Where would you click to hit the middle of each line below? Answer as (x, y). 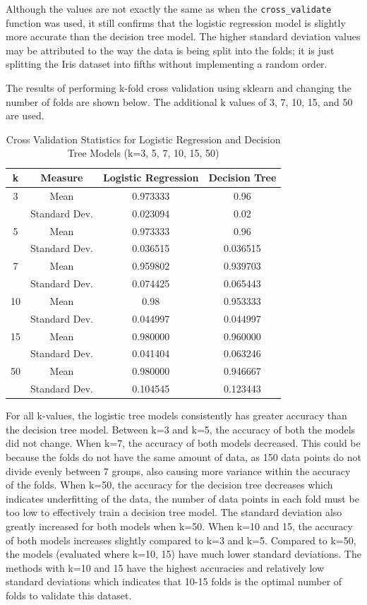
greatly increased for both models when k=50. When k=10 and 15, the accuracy (179, 526)
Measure (62, 177)
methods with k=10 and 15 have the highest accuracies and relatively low (165, 567)
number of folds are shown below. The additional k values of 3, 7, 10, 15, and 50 (179, 101)
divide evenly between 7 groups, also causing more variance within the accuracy (178, 471)
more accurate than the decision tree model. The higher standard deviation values (183, 36)
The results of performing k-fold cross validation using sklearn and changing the (179, 88)
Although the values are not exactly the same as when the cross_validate (169, 8)
